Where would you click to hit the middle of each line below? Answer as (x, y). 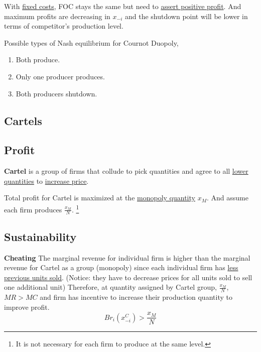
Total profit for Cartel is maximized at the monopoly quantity (100, 198)
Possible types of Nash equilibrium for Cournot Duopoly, (91, 42)
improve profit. (27, 307)
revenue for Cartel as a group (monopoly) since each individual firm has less (121, 267)
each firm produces (33, 209)
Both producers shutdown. (56, 93)
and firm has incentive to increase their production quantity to (136, 297)
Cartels (23, 120)
